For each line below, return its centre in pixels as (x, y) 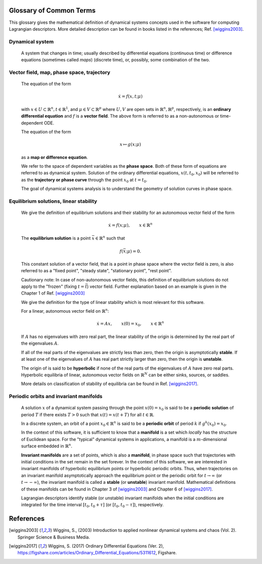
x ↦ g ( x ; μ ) (131, 144)
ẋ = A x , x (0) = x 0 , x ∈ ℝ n (131, 324)
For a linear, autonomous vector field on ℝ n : (65, 311)
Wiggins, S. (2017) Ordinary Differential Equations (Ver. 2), (106, 546)
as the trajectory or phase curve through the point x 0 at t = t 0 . (84, 180)
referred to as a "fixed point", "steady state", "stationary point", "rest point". (97, 271)
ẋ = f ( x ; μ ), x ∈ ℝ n (131, 225)
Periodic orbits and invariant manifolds (56, 396)
